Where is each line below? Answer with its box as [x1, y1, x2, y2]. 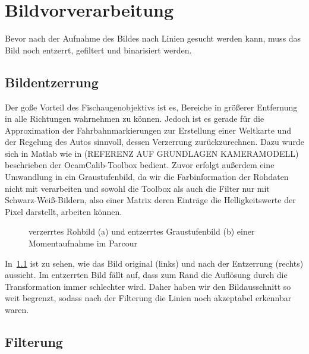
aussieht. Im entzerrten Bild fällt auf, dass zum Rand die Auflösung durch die [5, 268, 288, 281]
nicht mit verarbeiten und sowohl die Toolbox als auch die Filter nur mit [5, 182, 270, 194]
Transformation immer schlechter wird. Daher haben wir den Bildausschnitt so [5, 280, 291, 292]
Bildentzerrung [5, 72, 99, 91]
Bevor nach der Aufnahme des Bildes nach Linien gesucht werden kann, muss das [5, 32, 301, 45]
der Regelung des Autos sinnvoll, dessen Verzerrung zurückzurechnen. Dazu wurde [5, 135, 304, 148]
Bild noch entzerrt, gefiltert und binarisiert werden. [5, 43, 192, 56]
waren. [5, 304, 29, 316]
